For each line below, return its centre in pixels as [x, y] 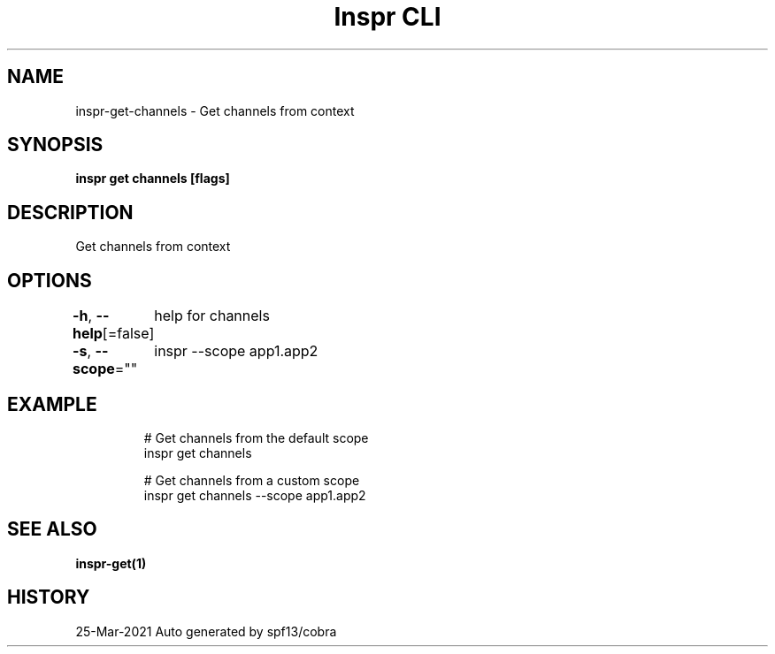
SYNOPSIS [55, 145]
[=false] [128, 334]
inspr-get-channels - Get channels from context [215, 110]
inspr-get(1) [111, 563]
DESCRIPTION [70, 212]
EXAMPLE [52, 404]
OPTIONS [50, 280]
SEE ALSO [52, 529]
